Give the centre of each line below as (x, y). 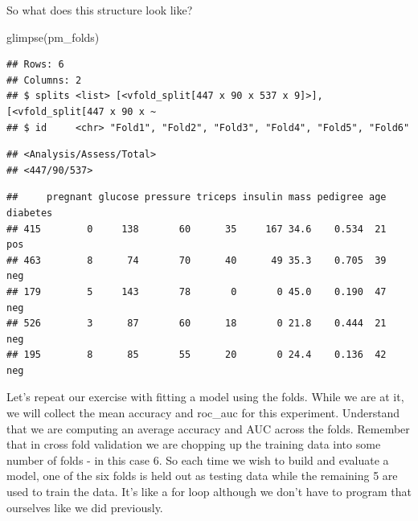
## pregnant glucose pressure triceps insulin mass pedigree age (197, 197)
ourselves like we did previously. (85, 507)
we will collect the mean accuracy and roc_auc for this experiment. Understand (203, 413)
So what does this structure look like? (100, 10)
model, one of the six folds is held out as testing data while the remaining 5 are (202, 476)
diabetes (30, 213)
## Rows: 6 (35, 65)
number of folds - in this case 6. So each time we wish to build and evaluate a (198, 459)
